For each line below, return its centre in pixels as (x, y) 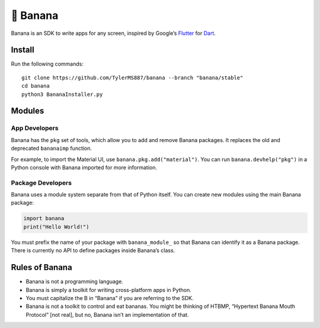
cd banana (36, 86)
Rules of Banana (41, 267)
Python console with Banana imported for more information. (84, 167)
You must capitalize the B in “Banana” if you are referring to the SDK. (110, 298)
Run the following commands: (47, 64)
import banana (44, 218)
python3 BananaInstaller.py (62, 94)
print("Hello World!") (56, 227)
